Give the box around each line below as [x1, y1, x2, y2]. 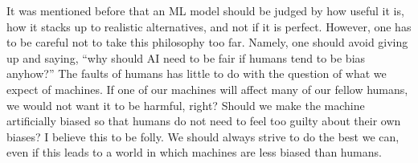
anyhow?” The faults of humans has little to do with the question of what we [6, 65, 387, 82]
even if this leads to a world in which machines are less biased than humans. [6, 144, 382, 161]
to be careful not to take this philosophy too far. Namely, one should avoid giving [6, 34, 408, 51]
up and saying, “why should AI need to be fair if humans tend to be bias [6, 49, 366, 66]
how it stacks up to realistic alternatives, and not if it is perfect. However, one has [6, 18, 412, 35]
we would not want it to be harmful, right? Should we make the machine [6, 96, 365, 113]
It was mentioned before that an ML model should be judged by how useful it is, [6, 2, 404, 18]
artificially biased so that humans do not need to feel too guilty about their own [6, 112, 401, 129]
